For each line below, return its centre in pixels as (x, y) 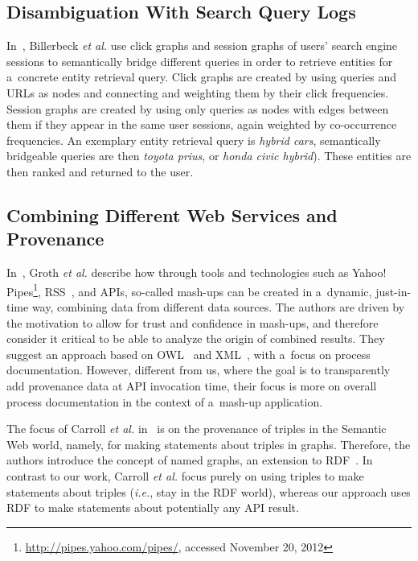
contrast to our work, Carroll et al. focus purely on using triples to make (185, 475)
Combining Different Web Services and (172, 214)
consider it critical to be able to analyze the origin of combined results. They (196, 338)
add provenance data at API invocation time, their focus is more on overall (192, 385)
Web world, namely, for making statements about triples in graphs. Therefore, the (209, 444)
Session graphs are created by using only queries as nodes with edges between (198, 108)
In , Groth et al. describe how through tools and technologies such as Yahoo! (197, 272)
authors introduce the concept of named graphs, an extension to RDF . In (190, 460)
